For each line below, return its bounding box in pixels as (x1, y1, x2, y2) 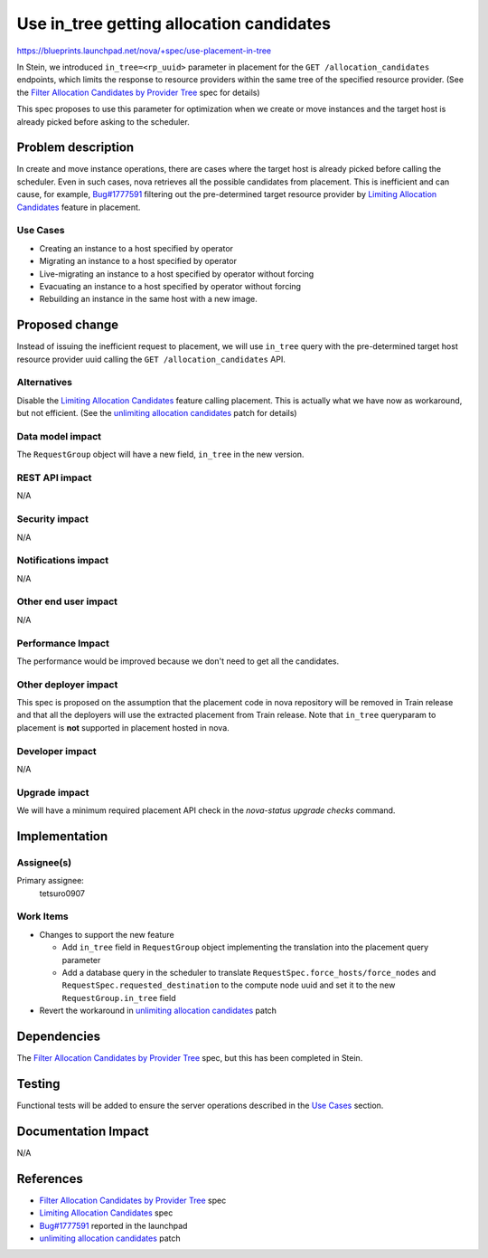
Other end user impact (16, 595, 117, 608)
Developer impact (16, 744, 97, 757)
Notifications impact (16, 554, 108, 567)
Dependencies (16, 1029, 101, 1044)
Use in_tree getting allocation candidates (16, 14, 332, 33)
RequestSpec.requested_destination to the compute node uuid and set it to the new (61, 979, 396, 990)
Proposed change (16, 317, 119, 333)
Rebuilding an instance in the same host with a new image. (39, 294, 258, 305)
